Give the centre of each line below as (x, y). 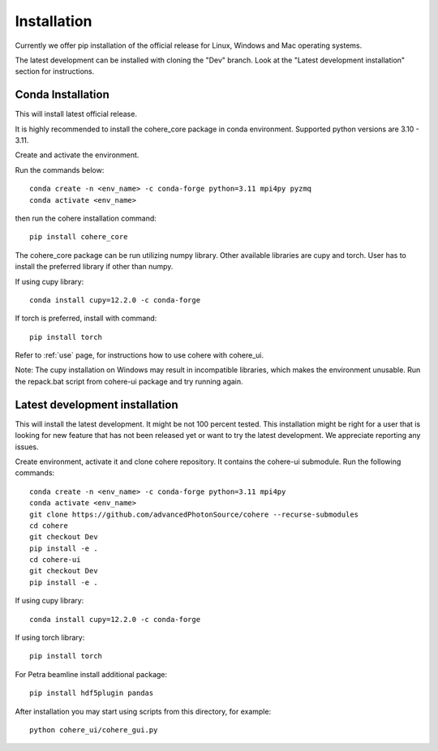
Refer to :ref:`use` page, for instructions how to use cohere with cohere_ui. (140, 355)
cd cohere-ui (55, 560)
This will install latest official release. (76, 114)
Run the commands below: (60, 170)
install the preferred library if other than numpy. (94, 267)
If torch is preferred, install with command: (86, 318)
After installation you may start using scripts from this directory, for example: (143, 711)
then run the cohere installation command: (86, 218)
